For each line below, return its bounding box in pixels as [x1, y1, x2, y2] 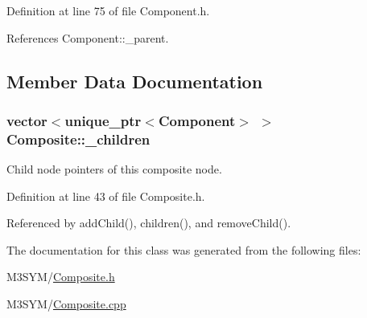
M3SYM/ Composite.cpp [6, 296, 126, 312]
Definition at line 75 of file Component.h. [6, 2, 210, 18]
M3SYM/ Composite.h [6, 268, 115, 285]
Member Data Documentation [6, 68, 263, 93]
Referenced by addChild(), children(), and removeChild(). [6, 214, 291, 231]
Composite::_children [6, 128, 151, 149]
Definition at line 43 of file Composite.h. [6, 187, 205, 204]
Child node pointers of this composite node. [6, 161, 222, 177]
